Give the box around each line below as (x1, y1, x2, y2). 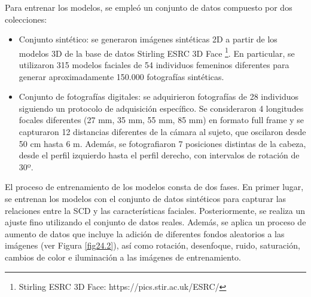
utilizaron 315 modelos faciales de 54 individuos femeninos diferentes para (19, 59, 289, 71)
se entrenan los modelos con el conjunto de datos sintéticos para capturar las (5, 192, 286, 204)
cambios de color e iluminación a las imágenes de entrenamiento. (5, 250, 241, 263)
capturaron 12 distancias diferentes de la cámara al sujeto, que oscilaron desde (19, 125, 306, 137)
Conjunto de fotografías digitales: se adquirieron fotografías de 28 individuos (19, 90, 299, 103)
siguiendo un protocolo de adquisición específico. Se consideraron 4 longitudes (19, 102, 304, 114)
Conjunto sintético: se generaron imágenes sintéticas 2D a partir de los (19, 33, 278, 45)
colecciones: (5, 13, 47, 25)
